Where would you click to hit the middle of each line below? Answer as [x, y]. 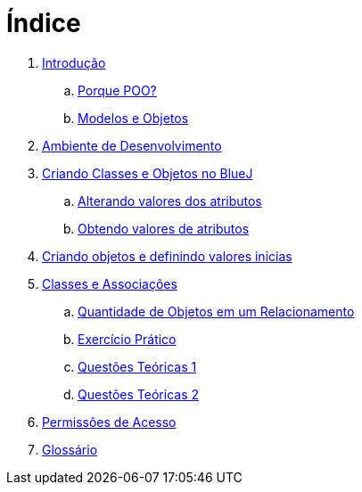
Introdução [74, 62]
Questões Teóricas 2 [139, 394]
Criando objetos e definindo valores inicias [167, 256]
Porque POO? [117, 90]
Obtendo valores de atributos [164, 228]
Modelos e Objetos [133, 118]
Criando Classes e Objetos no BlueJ [148, 173]
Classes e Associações [110, 283]
